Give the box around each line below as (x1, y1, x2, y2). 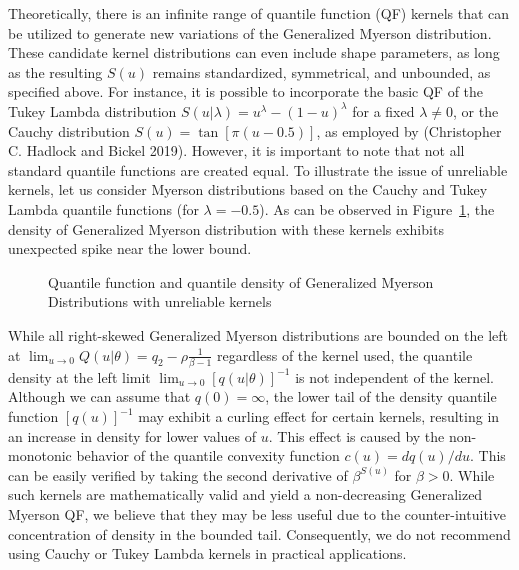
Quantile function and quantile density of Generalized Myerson (48, 271, 434, 292)
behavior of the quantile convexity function (76, 445, 340, 466)
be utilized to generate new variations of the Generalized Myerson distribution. (8, 22, 492, 43)
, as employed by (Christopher (316, 120, 502, 141)
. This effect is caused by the (268, 425, 445, 446)
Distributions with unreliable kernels (48, 291, 272, 312)
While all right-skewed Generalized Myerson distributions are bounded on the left (8, 324, 508, 345)
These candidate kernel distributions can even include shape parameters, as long (8, 42, 500, 63)
